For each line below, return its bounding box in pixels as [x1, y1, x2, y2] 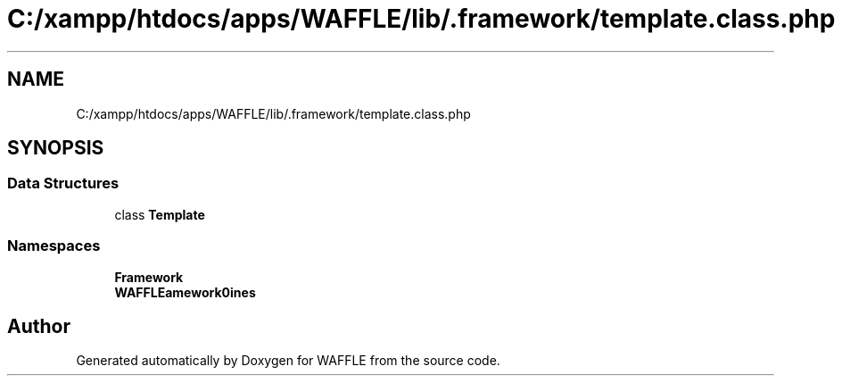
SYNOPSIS [7, 137, 104, 160]
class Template [114, 206, 205, 222]
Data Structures [7, 174, 120, 193]
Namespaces [7, 237, 101, 255]
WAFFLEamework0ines [114, 284, 256, 300]
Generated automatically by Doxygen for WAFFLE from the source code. [76, 353, 500, 369]
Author [7, 314, 70, 337]
